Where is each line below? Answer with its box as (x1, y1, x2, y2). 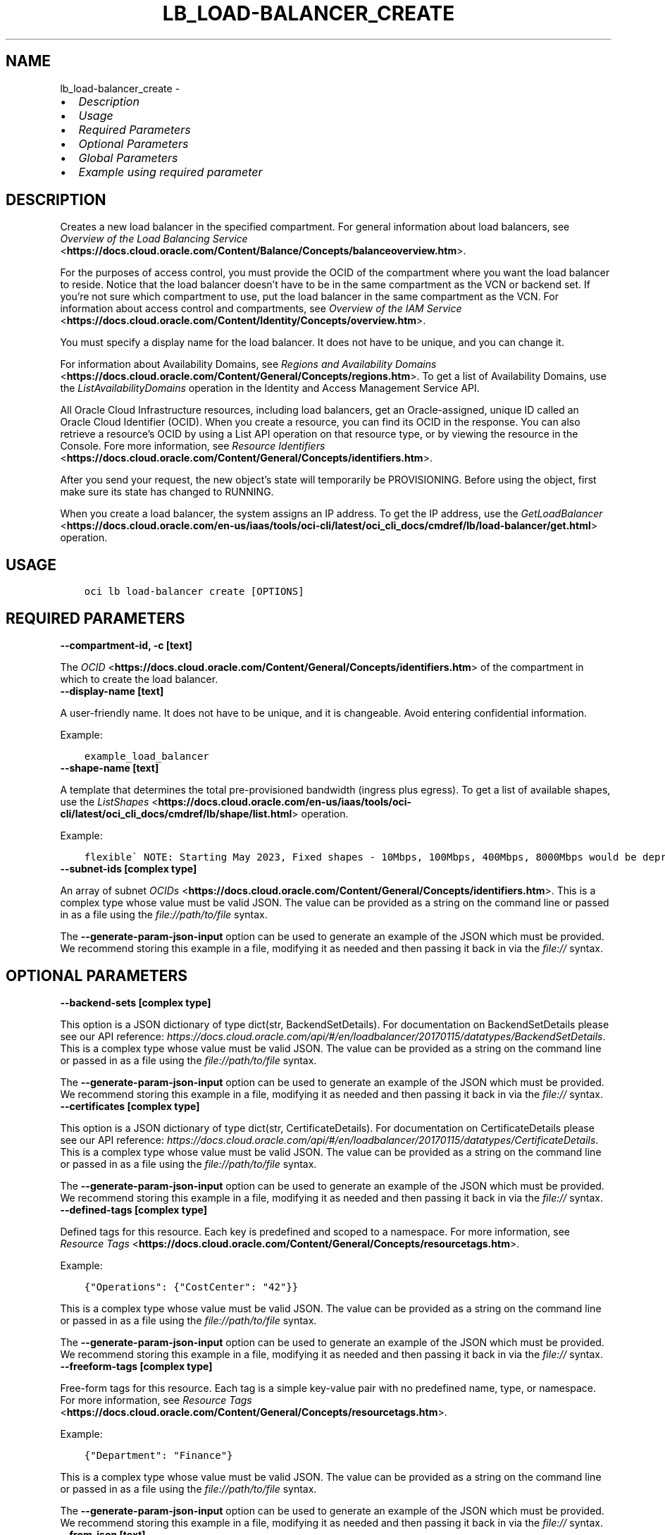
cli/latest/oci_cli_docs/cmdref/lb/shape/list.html (60, 808, 292, 820)
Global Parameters (78, 150, 178, 165)
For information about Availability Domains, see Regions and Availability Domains (60, 358, 437, 371)
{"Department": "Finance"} (84, 1449, 233, 1461)
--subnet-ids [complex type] (60, 863, 197, 875)
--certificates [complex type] (60, 1099, 200, 1112)
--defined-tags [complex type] (60, 1203, 207, 1216)
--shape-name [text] (60, 762, 159, 775)
